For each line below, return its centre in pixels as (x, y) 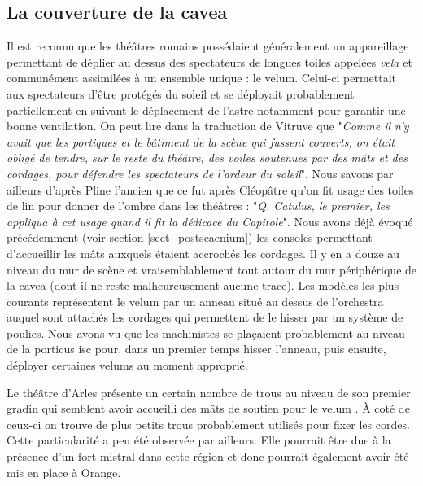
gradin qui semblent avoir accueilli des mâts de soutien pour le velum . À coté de (208, 408)
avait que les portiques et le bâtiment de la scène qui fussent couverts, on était (201, 141)
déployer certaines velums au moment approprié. (127, 365)
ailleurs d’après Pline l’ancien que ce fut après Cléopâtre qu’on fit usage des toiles (210, 189)
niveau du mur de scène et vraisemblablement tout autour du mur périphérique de (212, 269)
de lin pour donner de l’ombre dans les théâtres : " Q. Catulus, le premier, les (198, 206)
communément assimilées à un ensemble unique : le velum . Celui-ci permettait (202, 78)
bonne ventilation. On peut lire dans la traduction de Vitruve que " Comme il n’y (208, 126)
